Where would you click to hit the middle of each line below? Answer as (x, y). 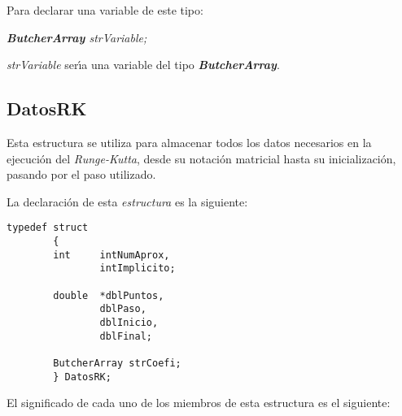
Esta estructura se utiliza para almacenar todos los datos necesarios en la (189, 142)
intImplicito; (138, 269)
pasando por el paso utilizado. (81, 174)
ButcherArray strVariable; (77, 37)
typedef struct (48, 228)
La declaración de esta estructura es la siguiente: (127, 201)
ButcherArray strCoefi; (117, 363)
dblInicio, (129, 322)
